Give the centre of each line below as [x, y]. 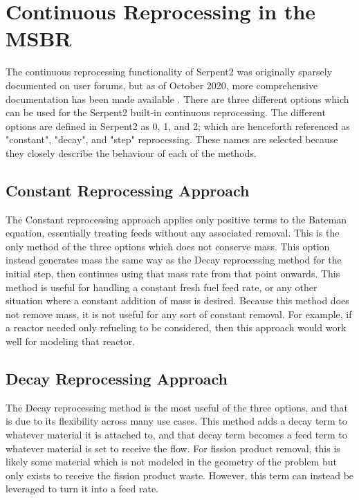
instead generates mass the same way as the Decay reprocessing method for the [174, 260]
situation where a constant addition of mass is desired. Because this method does [177, 300]
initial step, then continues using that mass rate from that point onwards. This [173, 274]
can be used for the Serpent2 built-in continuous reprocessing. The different [166, 112]
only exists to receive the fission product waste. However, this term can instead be [180, 475]
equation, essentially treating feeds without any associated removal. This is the [173, 233]
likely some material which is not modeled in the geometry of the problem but [171, 462]
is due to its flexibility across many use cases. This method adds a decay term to [176, 421]
